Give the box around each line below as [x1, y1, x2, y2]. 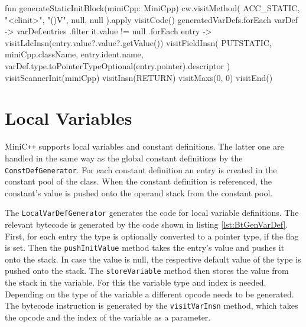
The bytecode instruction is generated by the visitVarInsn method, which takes [5, 299, 298, 312]
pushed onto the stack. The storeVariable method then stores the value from [5, 264, 289, 277]
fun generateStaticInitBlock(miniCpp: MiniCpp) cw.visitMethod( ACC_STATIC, [5, 2, 300, 14]
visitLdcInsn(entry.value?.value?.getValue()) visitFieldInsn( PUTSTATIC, [5, 36, 272, 48]
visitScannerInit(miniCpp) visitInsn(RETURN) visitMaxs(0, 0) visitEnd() [5, 71, 273, 83]
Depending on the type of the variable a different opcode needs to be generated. [5, 287, 294, 300]
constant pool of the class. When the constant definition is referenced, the [5, 175, 272, 187]
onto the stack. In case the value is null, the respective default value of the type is [5, 252, 301, 265]
